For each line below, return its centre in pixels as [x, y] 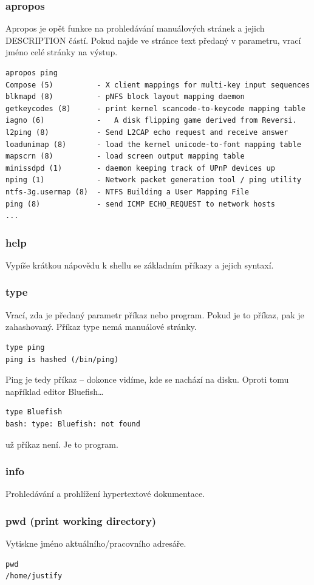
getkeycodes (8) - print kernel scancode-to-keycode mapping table [155, 108]
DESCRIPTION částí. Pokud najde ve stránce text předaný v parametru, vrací [153, 40]
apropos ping [32, 73]
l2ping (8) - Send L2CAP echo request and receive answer [147, 132]
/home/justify [34, 576]
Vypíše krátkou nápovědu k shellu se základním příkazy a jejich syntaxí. [140, 265]
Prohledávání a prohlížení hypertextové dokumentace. [105, 494]
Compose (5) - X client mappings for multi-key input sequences [158, 85]
